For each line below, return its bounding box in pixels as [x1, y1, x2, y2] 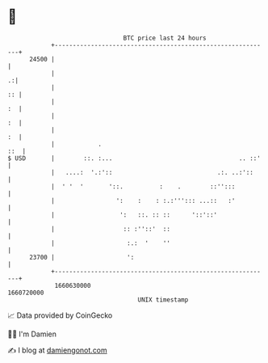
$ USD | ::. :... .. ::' [7, 154, 262, 163]
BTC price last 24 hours [123, 34, 207, 42]
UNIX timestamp [137, 295, 189, 304]
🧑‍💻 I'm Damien [7, 329, 57, 339]
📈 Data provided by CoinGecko [7, 310, 113, 320]
